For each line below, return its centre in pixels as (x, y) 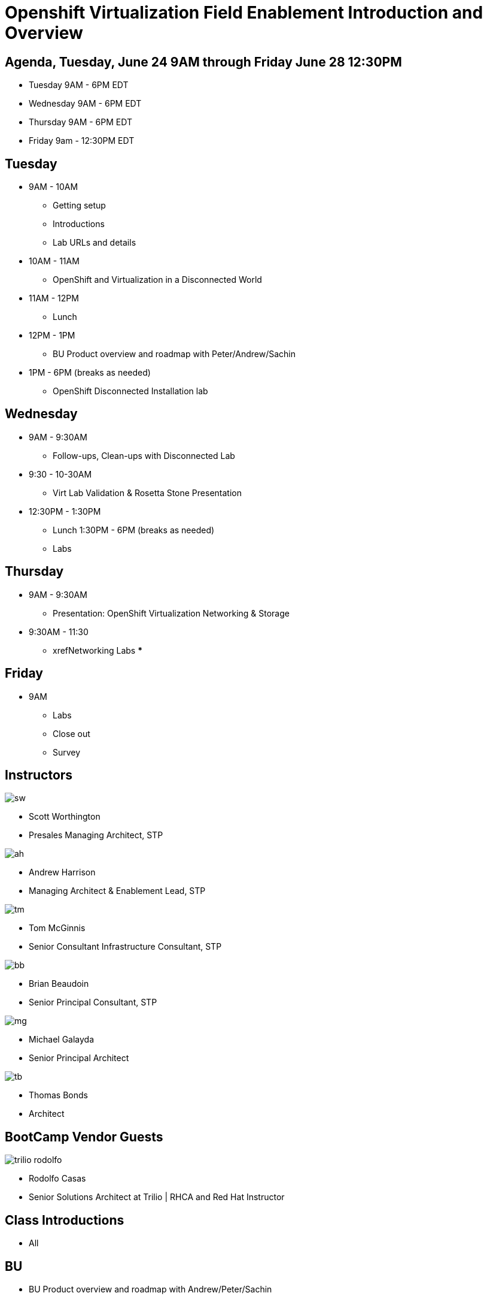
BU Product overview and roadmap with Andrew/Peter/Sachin (150, 1289)
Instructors (39, 775)
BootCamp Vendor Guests (84, 1137)
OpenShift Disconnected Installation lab (130, 391)
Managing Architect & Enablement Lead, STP (117, 891)
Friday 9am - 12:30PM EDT (82, 141)
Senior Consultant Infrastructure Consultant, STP (125, 947)
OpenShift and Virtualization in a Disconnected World (157, 280)
